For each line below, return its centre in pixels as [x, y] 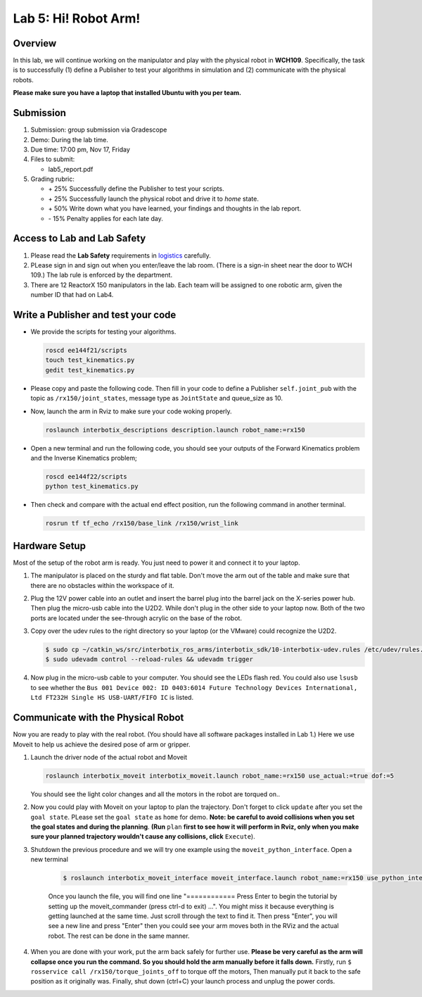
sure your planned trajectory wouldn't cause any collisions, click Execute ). [143, 836]
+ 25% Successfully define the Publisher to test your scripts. [136, 189]
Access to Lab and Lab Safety [79, 238]
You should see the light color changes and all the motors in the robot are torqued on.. [155, 794]
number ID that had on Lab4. [72, 295]
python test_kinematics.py [92, 487]
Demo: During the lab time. [70, 139]
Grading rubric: [53, 179]
